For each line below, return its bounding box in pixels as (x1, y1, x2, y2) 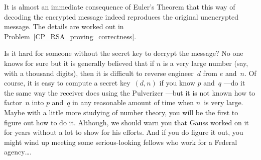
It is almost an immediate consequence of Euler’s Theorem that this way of (4, 2, 235, 12)
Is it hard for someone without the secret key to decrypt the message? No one (4, 48, 243, 58)
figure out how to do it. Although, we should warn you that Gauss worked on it (4, 117, 249, 127)
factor (4, 97, 22, 108)
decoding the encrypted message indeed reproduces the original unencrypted (4, 11, 239, 22)
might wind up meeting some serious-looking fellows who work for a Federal (4, 136, 237, 147)
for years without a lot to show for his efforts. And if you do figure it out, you (4, 127, 243, 137)
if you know (159, 77, 195, 88)
